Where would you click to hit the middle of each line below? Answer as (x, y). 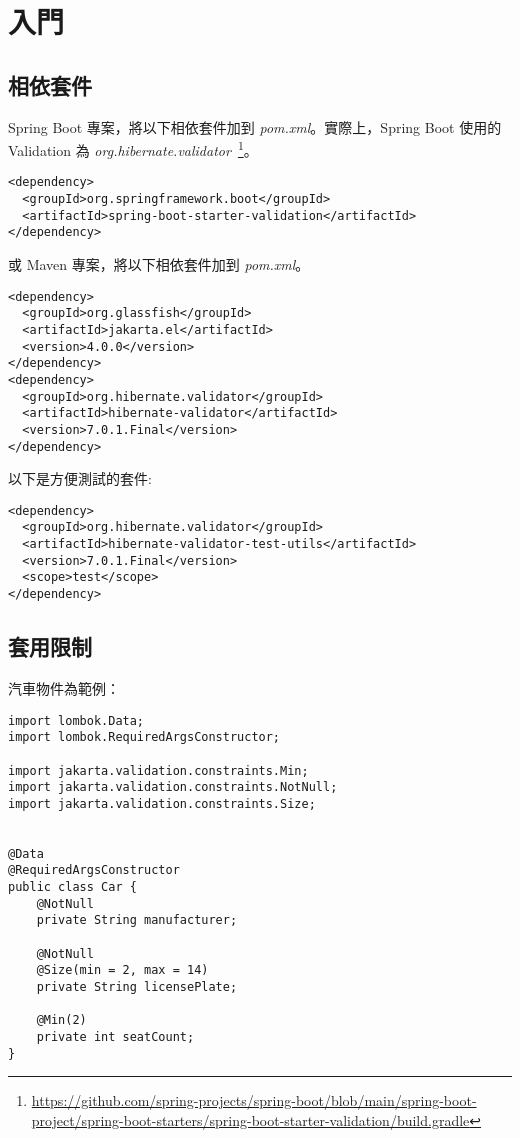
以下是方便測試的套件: (80, 478)
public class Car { (72, 887)
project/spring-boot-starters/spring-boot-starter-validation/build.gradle (250, 1119)
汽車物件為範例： (64, 687)
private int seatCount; (115, 1037)
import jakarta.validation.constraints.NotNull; (173, 787)
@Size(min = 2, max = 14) (122, 970)
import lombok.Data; (76, 720)
